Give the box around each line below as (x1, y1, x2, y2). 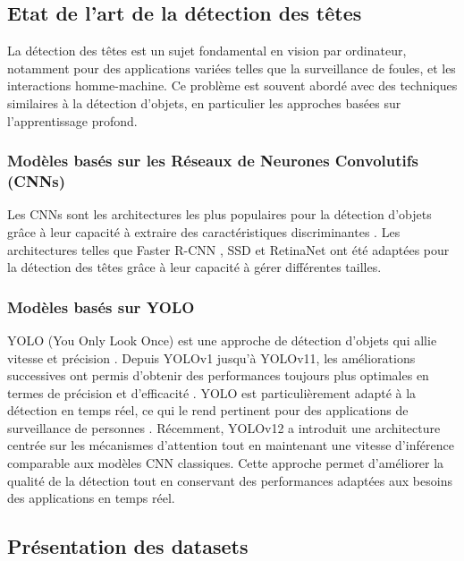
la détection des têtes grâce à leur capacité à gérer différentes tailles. (7, 258, 382, 276)
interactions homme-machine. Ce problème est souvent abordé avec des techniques (7, 76, 458, 95)
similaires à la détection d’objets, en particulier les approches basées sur (7, 93, 401, 112)
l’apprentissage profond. (7, 111, 138, 130)
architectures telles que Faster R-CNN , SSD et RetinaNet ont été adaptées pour (7, 240, 450, 259)
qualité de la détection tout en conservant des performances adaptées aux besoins (7, 471, 452, 489)
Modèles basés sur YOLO (7, 295, 195, 318)
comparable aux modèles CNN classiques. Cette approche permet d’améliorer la (7, 454, 444, 472)
